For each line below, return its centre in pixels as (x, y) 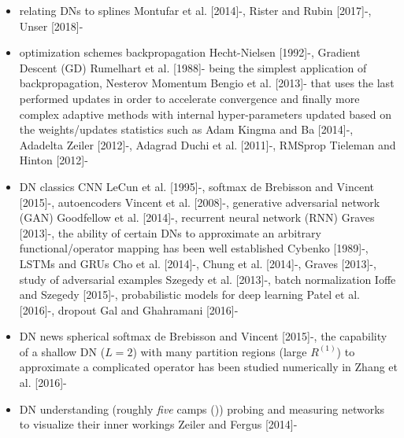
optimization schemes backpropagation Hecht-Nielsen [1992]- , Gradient (190, 52)
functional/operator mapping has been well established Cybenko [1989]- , (194, 248)
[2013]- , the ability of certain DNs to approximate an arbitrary (170, 232)
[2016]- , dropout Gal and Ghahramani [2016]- (129, 309)
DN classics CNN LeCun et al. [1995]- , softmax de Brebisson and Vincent (196, 186)
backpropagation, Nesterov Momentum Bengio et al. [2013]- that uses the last (207, 83)
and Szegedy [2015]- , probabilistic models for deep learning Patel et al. (189, 294)
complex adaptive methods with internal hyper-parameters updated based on (205, 114)
